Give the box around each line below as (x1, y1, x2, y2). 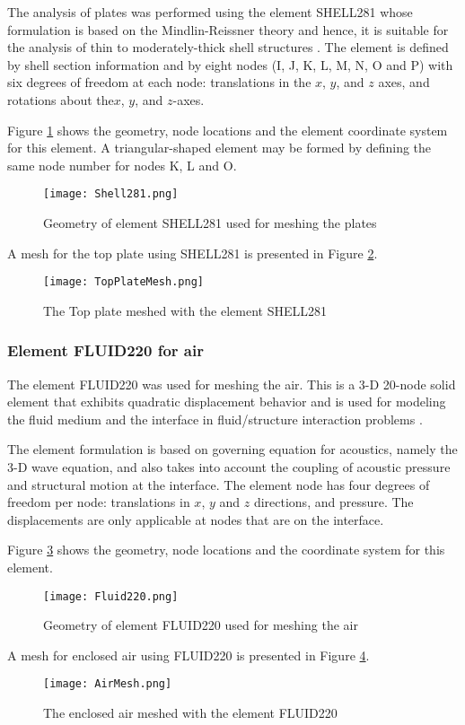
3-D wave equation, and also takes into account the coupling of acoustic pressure (7, 458, 451, 476)
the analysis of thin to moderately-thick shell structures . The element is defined (7, 38, 449, 57)
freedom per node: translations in (7, 493, 190, 511)
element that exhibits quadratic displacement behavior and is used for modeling (7, 392, 446, 411)
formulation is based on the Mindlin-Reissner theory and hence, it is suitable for (7, 20, 449, 39)
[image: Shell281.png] (43, 188, 179, 201)
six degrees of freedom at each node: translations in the (7, 73, 311, 92)
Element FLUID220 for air (7, 339, 204, 362)
